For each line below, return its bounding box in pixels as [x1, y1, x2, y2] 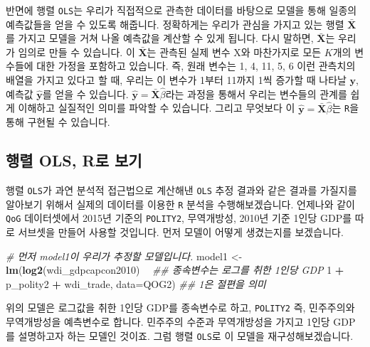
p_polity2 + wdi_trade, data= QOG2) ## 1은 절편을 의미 [6, 276, 266, 291]
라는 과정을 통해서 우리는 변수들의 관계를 [165, 86, 347, 101]
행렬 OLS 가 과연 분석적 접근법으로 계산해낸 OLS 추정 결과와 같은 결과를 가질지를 [6, 183, 357, 198]
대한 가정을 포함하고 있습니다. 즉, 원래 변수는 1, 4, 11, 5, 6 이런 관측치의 [36, 58, 356, 73]
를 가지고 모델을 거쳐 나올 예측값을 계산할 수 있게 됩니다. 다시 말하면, [6, 31, 314, 46]
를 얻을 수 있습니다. [42, 86, 129, 101]
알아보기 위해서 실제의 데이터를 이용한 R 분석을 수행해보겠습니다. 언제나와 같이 [6, 196, 355, 211]
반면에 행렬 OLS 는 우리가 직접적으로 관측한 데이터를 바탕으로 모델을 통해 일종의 [6, 3, 357, 17]
